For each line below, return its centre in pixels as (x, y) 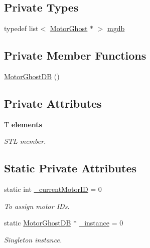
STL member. (25, 141)
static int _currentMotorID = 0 (53, 189)
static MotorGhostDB (38, 223)
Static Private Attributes (70, 168)
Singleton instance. (33, 239)
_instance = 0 (101, 223)
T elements (23, 124)
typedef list (21, 28)
